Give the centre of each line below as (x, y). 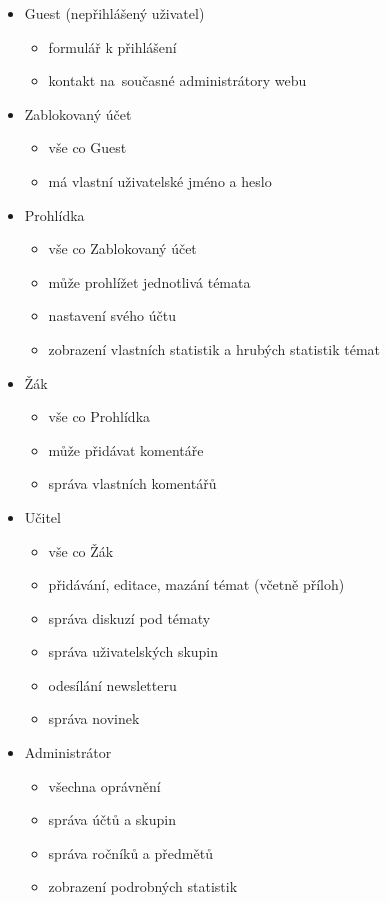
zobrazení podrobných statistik (143, 886)
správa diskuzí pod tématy (129, 617)
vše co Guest (87, 147)
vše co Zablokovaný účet (122, 248)
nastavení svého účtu (112, 315)
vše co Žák (81, 550)
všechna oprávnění (104, 785)
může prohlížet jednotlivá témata (149, 281)
